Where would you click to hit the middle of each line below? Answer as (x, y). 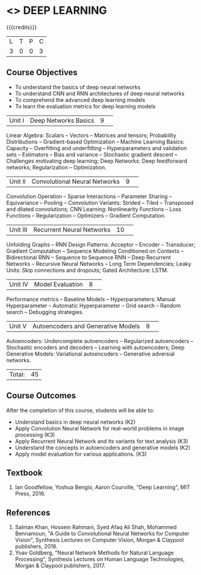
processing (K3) (35, 435)
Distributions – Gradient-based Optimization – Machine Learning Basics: (95, 142)
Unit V (18, 326)
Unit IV (19, 284)
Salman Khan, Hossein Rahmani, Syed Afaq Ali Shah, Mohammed (96, 527)
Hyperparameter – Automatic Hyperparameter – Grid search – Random (94, 306)
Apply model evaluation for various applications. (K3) (81, 454)
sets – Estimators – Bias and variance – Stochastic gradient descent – (92, 154)
